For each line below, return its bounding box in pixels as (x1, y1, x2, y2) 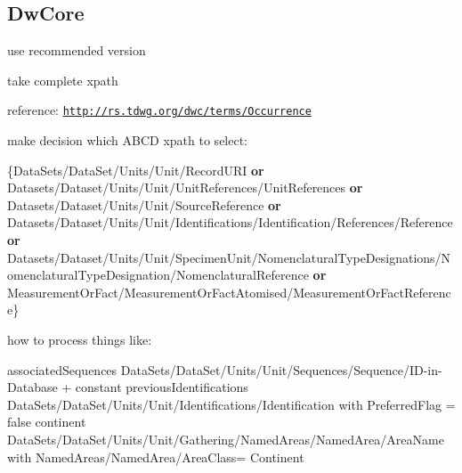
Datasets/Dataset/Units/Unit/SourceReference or (7, 195, 281, 214)
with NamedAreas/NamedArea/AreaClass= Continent (7, 447, 304, 466)
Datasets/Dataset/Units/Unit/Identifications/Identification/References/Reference (7, 213, 453, 232)
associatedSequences (7, 360, 118, 379)
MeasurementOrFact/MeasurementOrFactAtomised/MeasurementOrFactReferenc (7, 282, 451, 301)
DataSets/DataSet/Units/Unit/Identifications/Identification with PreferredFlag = (7, 395, 456, 413)
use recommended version (7, 41, 146, 60)
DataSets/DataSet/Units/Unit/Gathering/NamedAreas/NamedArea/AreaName (7, 429, 444, 448)
